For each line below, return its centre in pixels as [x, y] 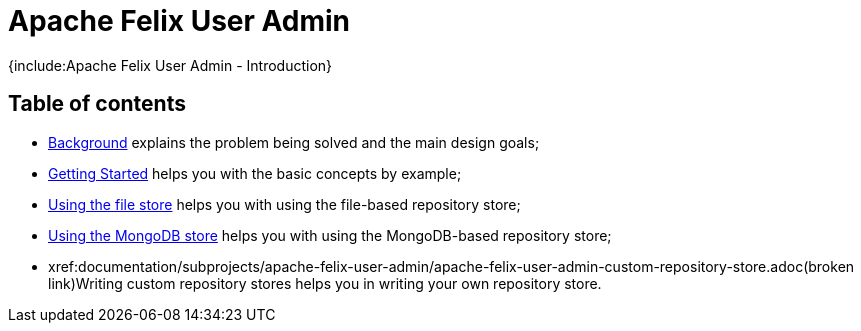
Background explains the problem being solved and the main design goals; [294, 142]
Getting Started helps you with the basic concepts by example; [255, 173]
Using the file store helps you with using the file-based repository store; [284, 204]
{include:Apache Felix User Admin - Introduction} [170, 65]
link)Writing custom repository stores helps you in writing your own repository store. [325, 283]
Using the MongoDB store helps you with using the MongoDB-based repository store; [330, 235]
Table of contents [97, 104]
